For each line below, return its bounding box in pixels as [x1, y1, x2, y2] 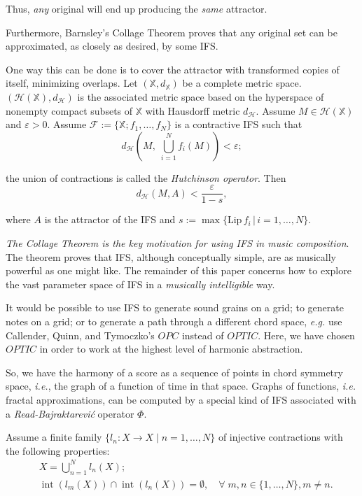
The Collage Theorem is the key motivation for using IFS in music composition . [6, 236, 349, 250]
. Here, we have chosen [258, 327, 355, 342]
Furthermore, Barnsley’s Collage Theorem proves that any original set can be [6, 24, 337, 39]
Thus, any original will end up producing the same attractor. [6, 1, 267, 15]
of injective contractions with [218, 430, 343, 444]
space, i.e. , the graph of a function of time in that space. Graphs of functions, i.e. [6, 378, 356, 393]
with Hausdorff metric [145, 103, 240, 118]
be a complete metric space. [182, 76, 302, 90]
